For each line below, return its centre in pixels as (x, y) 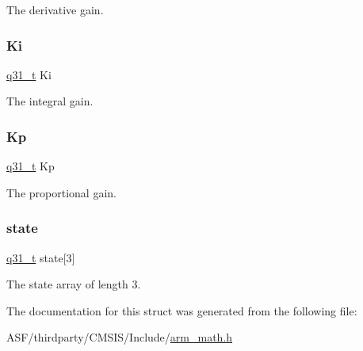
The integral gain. (50, 101)
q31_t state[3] (41, 257)
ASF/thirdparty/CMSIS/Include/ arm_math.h (120, 337)
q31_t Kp (31, 166)
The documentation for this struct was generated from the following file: (182, 310)
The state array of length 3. (74, 284)
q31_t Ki (29, 74)
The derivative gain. (55, 10)
